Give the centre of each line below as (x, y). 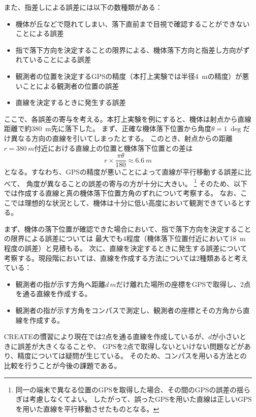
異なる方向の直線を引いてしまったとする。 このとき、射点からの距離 (122, 138)
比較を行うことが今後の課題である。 (63, 365)
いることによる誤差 (60, 59)
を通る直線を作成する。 (53, 294)
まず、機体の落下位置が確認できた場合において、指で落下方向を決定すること (128, 228)
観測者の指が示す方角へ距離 (60, 284)
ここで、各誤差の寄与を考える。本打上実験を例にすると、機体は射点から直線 (128, 119)
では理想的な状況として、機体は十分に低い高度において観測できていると (128, 202)
